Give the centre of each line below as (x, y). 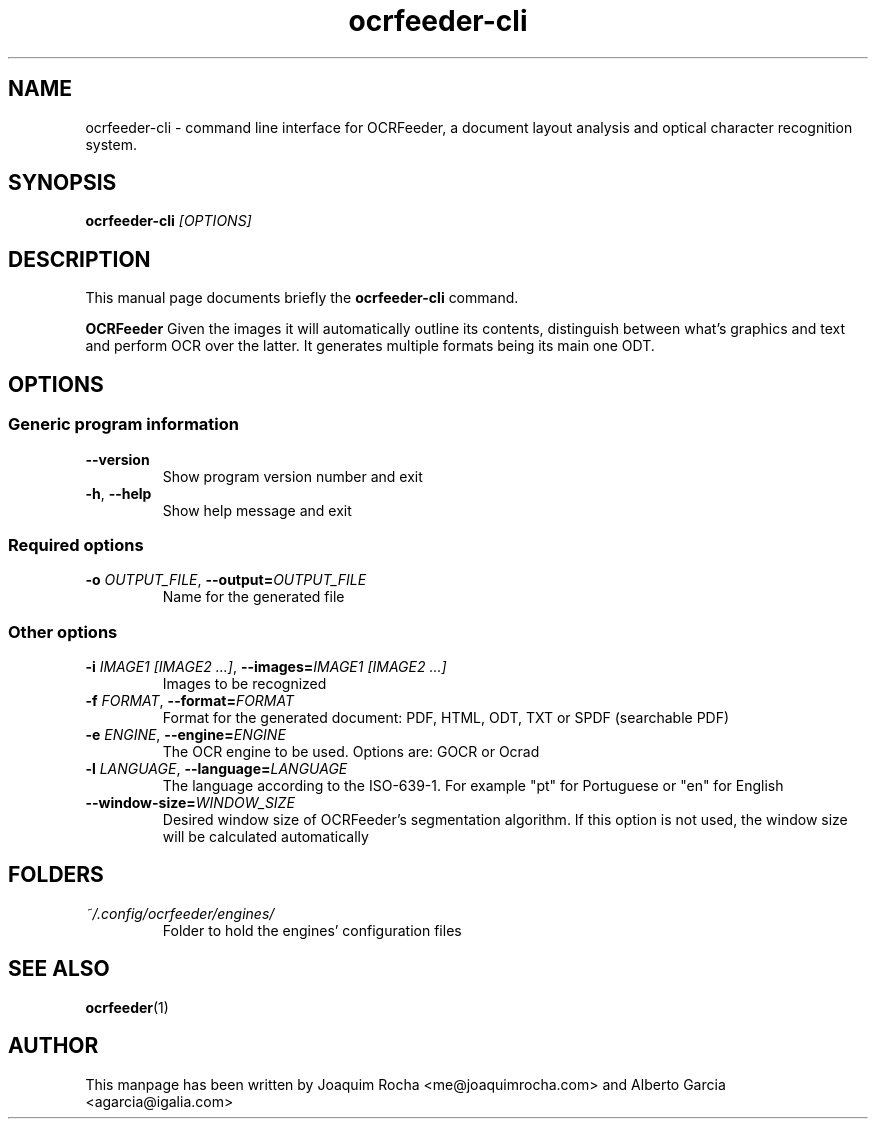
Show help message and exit (257, 510)
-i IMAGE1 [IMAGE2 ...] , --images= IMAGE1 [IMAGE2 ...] (266, 666)
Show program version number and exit (292, 476)
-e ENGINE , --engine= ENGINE (185, 734)
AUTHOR (53, 1046)
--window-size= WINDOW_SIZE (190, 802)
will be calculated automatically (265, 836)
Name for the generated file (253, 597)
